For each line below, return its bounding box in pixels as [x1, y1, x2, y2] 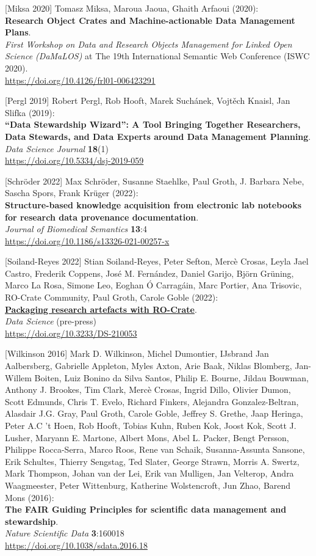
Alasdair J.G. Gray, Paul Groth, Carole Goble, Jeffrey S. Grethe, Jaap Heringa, [5, 407, 303, 420]
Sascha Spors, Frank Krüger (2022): [5, 186, 138, 199]
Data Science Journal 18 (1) [5, 142, 109, 155]
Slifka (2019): [5, 106, 55, 119]
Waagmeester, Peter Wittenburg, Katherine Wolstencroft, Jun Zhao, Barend [5, 478, 291, 491]
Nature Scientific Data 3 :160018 [5, 527, 124, 540]
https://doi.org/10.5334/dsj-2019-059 [5, 154, 144, 167]
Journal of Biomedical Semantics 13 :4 [5, 222, 148, 235]
